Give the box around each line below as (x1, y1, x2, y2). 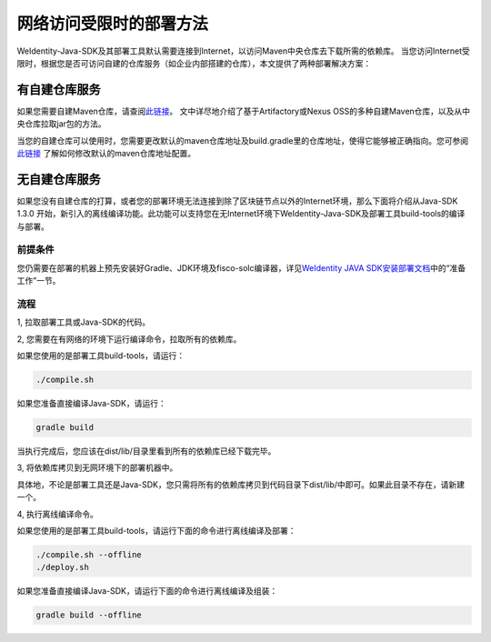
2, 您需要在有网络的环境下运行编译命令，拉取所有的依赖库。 (16, 333, 242, 345)
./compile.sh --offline (35, 550, 143, 560)
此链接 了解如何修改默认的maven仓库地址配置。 (16, 148, 195, 159)
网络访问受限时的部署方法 (16, 14, 209, 34)
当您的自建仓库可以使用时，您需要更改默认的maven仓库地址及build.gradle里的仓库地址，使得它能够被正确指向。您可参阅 (16, 135, 469, 145)
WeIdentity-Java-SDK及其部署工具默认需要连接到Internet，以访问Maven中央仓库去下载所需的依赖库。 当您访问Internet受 (16, 45, 470, 56)
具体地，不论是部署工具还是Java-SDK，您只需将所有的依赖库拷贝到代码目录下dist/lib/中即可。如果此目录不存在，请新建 (16, 478, 466, 490)
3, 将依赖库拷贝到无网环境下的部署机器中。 (16, 462, 178, 473)
